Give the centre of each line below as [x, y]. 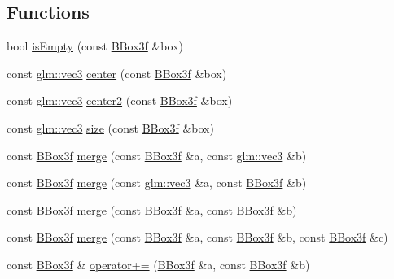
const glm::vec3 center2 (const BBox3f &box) [120, 100]
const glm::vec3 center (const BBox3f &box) [117, 73]
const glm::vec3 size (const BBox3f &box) [110, 127]
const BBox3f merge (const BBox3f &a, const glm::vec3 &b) [157, 155]
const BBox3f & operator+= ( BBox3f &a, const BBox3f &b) [158, 264]
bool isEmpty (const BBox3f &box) [95, 46]
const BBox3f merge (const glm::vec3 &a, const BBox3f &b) [157, 183]
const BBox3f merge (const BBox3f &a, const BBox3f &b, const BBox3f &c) [197, 237]
